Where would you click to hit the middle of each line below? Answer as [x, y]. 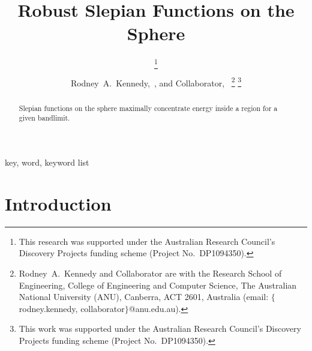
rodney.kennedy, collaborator [72, 308]
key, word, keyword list [47, 162]
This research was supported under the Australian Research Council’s [147, 241]
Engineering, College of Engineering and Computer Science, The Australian [158, 285]
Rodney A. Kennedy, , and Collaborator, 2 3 [156, 82]
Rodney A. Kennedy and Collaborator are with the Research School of [150, 273]
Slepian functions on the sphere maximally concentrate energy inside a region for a [148, 108]
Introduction [58, 203]
